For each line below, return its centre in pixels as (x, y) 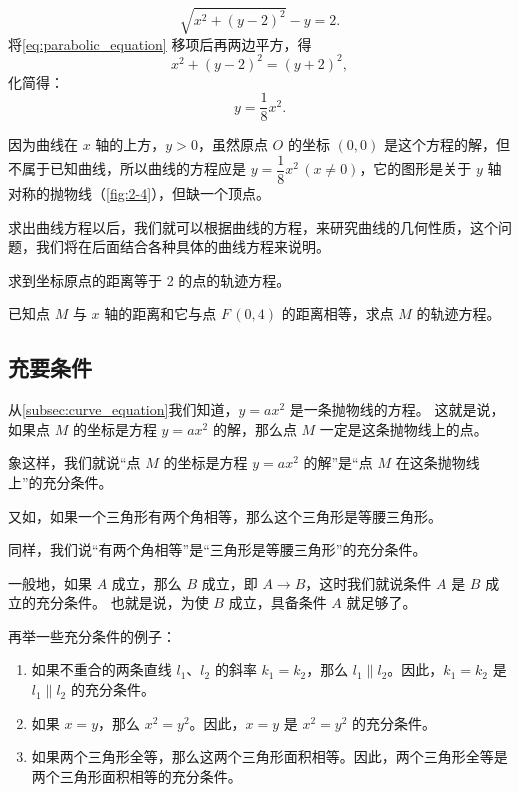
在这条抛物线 (437, 462)
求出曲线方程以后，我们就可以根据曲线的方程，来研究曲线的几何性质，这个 (253, 226)
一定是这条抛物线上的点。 (403, 428)
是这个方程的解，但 (446, 144)
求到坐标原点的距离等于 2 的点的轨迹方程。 (149, 279)
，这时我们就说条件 (368, 582)
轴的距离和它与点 (160, 313)
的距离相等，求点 (337, 313)
